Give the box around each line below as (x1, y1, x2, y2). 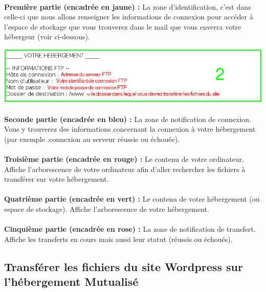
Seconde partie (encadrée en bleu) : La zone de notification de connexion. (4, 113, 251, 124)
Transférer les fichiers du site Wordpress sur (4, 258, 243, 274)
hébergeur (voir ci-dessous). (4, 31, 90, 42)
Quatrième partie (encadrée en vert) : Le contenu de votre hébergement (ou (4, 193, 260, 204)
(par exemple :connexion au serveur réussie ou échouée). (4, 133, 180, 144)
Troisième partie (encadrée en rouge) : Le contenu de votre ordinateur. (4, 154, 244, 164)
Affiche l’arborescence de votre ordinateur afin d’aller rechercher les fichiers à (4, 163, 246, 174)
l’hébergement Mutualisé (4, 274, 139, 289)
